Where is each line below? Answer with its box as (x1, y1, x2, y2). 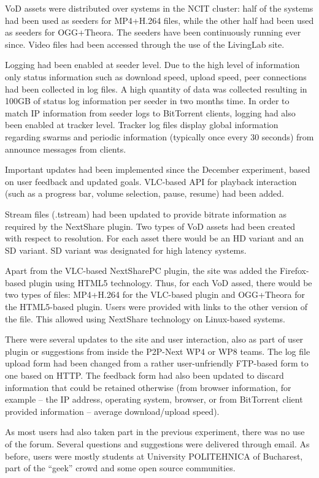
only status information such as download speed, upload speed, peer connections (5, 70, 307, 83)
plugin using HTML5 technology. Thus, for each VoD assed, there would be (28, 276, 312, 289)
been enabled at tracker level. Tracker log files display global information (5, 118, 279, 131)
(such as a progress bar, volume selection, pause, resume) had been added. (5, 187, 284, 200)
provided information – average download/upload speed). (5, 404, 220, 417)
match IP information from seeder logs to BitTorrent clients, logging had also (5, 106, 296, 119)
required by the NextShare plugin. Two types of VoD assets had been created (5, 219, 296, 232)
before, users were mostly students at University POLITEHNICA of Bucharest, (5, 449, 303, 462)
